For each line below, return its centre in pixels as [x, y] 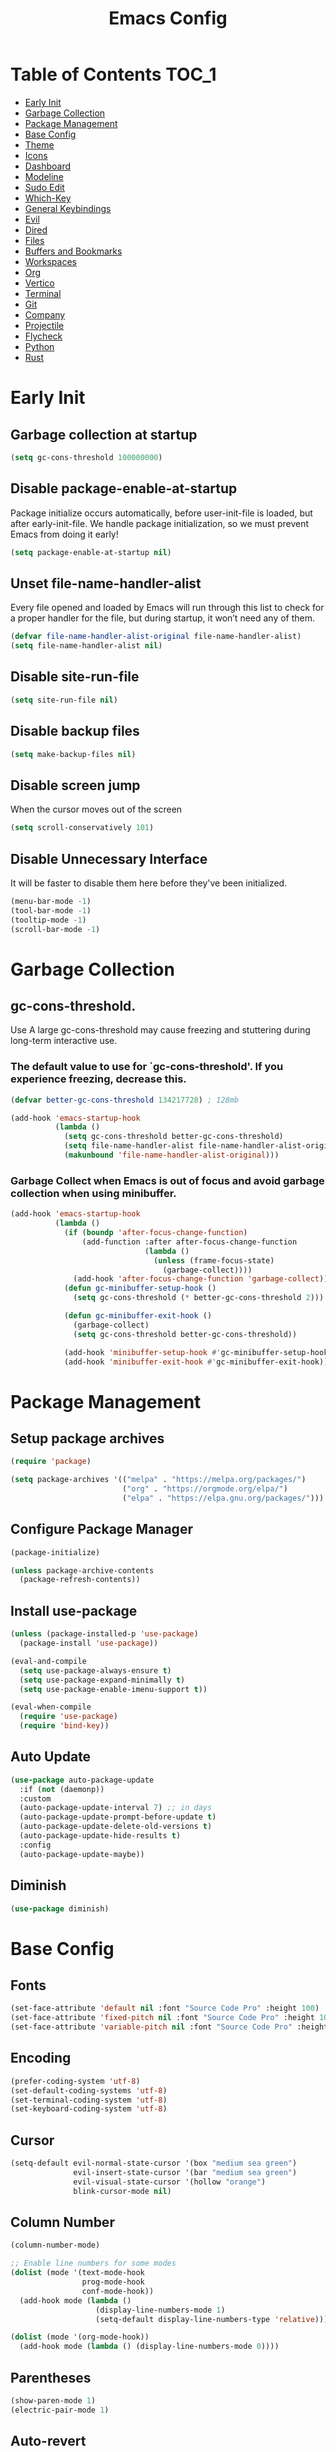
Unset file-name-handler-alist [106, 583]
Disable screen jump [75, 785]
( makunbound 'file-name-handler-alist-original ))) [171, 1155]
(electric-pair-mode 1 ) [60, 2410]
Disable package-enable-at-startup [124, 488]
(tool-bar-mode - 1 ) [51, 910]
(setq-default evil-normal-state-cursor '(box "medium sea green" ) [154, 2163]
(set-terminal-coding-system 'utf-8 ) [89, 2100]
